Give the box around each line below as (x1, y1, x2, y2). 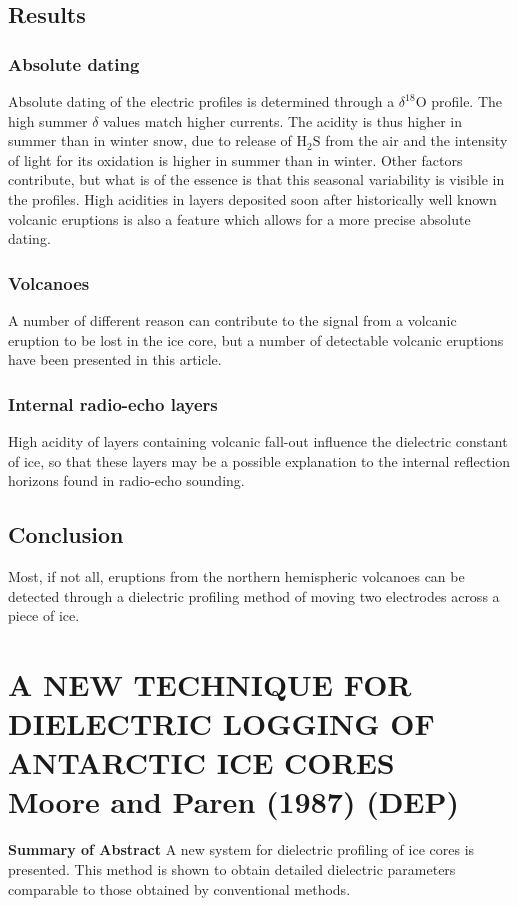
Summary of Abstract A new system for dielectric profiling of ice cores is (8, 839, 475, 860)
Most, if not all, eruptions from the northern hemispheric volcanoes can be (8, 565, 465, 586)
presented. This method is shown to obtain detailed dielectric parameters (8, 859, 456, 880)
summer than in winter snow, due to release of (8, 130, 292, 151)
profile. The (431, 91, 503, 111)
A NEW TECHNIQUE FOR (8, 663, 412, 704)
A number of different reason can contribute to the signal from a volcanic (8, 309, 457, 330)
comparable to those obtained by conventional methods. (8, 878, 351, 899)
